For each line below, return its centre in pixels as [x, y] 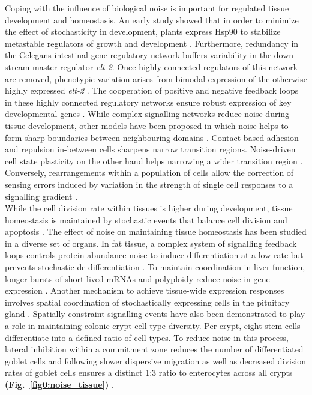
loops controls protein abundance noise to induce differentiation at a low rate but [154, 255]
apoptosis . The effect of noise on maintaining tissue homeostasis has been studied [156, 231]
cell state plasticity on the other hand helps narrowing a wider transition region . [154, 161]
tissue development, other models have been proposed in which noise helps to [147, 125]
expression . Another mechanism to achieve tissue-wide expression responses [145, 290]
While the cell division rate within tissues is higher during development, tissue [149, 208]
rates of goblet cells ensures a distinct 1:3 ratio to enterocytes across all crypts [149, 372]
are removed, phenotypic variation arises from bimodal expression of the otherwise [156, 78]
